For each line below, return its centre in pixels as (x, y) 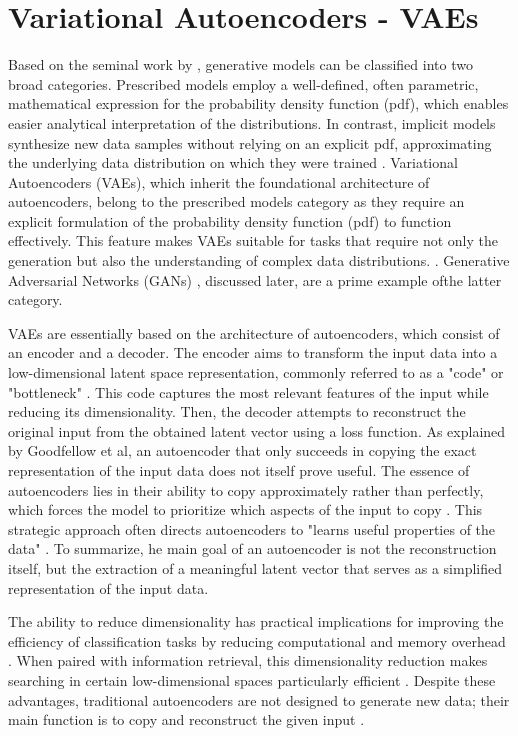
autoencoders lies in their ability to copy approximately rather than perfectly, (246, 489)
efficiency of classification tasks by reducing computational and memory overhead (257, 640)
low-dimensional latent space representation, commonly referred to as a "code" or (256, 372)
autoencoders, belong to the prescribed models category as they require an (236, 201)
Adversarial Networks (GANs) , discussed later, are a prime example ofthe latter (255, 279)
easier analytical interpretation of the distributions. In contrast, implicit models (252, 122)
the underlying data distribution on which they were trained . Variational (233, 162)
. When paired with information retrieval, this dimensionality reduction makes (248, 660)
